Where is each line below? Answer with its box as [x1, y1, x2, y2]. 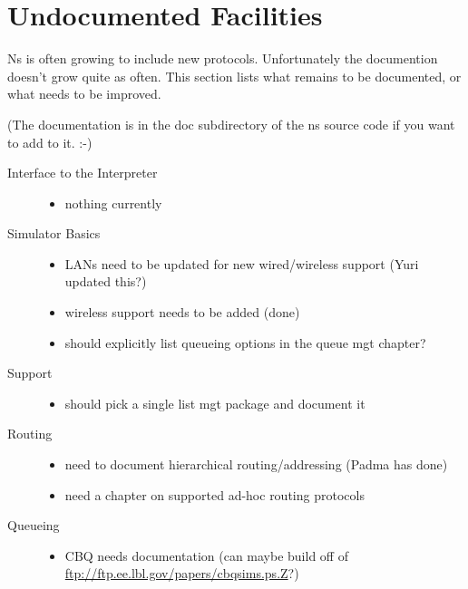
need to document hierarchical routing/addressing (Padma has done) [64, 455, 448, 474]
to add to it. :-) [7, 132, 93, 151]
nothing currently [64, 193, 162, 212]
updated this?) [64, 272, 147, 291]
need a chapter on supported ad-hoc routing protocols [64, 485, 365, 504]
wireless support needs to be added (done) [64, 303, 300, 322]
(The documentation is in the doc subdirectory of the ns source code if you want [7, 114, 455, 133]
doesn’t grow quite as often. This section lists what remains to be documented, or [7, 66, 462, 85]
